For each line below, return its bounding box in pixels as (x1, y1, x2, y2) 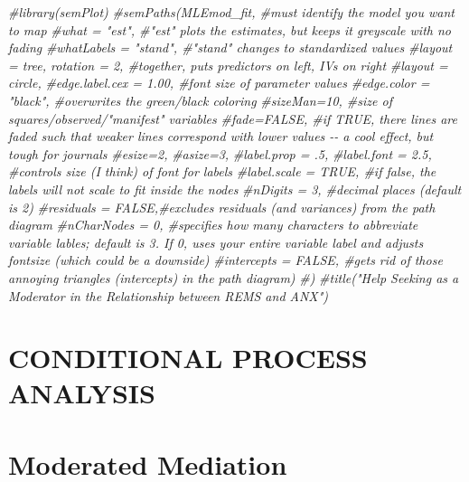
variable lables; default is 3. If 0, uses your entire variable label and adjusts (8, 232, 424, 251)
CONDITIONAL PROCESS (8, 339, 368, 376)
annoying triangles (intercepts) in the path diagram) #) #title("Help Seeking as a (8, 268, 459, 287)
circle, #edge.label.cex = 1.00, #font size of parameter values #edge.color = (8, 73, 430, 92)
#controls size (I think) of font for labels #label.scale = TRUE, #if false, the (8, 162, 436, 181)
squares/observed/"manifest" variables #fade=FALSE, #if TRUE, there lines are (8, 109, 457, 128)
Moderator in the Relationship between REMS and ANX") (8, 286, 329, 305)
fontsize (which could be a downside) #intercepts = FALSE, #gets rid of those (8, 250, 443, 269)
